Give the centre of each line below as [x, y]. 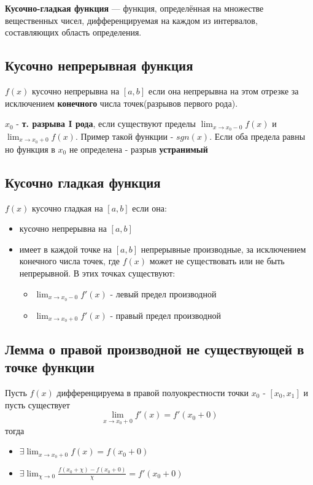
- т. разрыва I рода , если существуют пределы [106, 124]
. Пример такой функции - [124, 136]
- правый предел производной [165, 315]
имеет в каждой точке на [66, 249]
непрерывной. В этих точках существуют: [97, 273]
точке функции [50, 367]
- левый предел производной [163, 293]
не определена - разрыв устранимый [138, 149]
